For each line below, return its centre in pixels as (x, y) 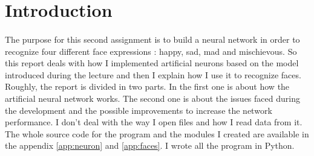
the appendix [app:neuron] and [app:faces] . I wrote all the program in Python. (150, 145)
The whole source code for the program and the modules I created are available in (157, 133)
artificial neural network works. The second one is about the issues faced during (152, 98)
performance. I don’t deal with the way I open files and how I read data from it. (154, 122)
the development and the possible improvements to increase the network (139, 110)
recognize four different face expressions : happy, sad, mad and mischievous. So (151, 51)
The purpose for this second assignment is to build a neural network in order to (152, 39)
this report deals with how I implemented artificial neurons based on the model (152, 63)
